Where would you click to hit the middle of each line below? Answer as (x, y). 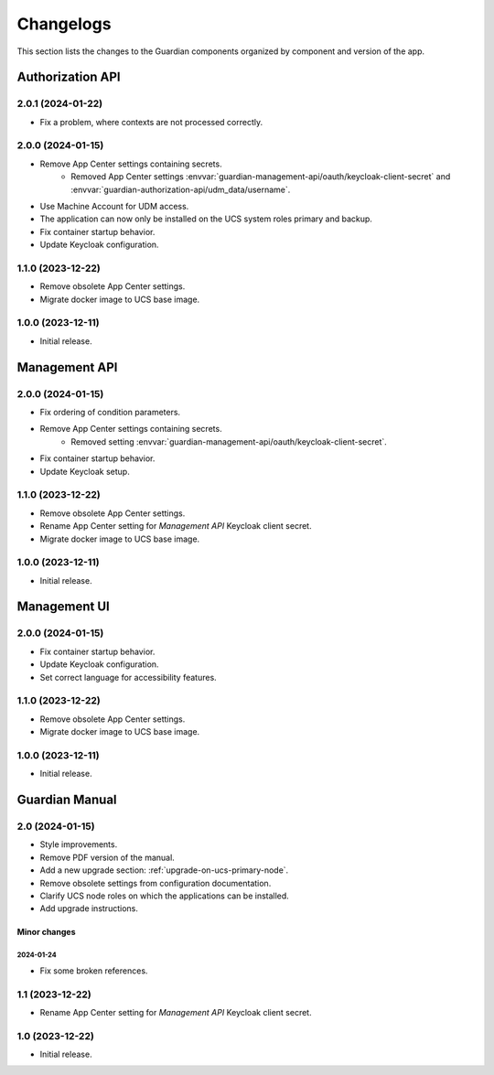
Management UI (63, 607)
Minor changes (46, 932)
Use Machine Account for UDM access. (114, 207)
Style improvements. (79, 844)
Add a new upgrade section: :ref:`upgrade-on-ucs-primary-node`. (164, 870)
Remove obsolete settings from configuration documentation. (156, 883)
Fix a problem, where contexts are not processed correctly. (151, 122)
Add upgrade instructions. (89, 908)
